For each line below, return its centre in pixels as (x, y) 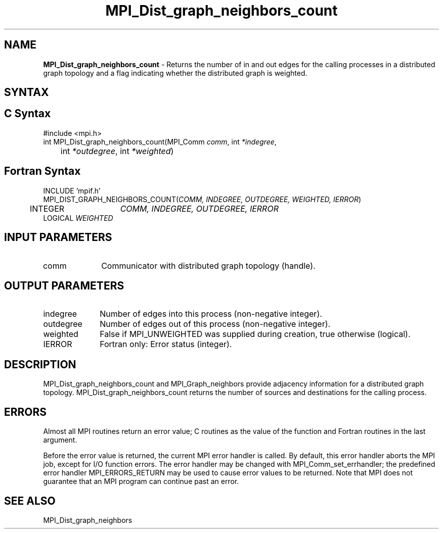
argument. (60, 440)
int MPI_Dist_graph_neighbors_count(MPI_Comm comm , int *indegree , (160, 141)
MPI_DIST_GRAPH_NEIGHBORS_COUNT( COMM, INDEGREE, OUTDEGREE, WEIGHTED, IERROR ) (202, 199)
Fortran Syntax (42, 171)
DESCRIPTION (40, 364)
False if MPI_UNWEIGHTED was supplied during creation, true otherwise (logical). (255, 334)
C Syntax (28, 114)
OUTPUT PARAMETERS (64, 285)
